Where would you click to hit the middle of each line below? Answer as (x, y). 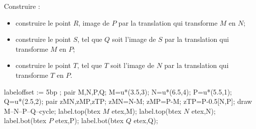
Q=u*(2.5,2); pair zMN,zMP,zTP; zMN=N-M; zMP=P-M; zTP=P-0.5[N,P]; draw (128, 101)
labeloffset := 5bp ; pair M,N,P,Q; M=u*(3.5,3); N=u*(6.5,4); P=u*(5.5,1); (118, 91)
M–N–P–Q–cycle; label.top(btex (52, 111)
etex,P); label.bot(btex (89, 120)
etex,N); (203, 111)
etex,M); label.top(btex (146, 111)
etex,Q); (146, 120)
